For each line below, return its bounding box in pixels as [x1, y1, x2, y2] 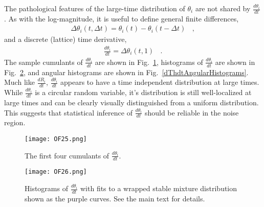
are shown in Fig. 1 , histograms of [95, 56, 203, 67]
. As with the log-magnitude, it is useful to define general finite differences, [4, 13, 239, 24]
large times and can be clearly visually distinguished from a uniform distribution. [4, 97, 259, 107]
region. [4, 117, 26, 128]
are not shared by [195, 3, 251, 13]
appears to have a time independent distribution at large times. [60, 77, 259, 87]
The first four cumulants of [25, 150, 109, 160]
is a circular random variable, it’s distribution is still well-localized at [35, 87, 252, 98]
